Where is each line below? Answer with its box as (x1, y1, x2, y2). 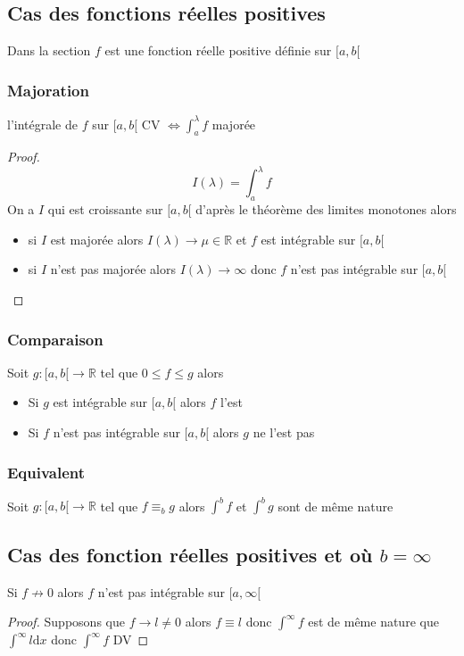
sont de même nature (278, 496, 394, 515)
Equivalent (7, 461, 86, 483)
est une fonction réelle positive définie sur (104, 41, 332, 60)
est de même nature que (308, 612, 439, 631)
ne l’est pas (253, 422, 315, 441)
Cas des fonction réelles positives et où (7, 540, 373, 568)
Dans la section (7, 41, 91, 60)
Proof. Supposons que (7, 612, 125, 631)
